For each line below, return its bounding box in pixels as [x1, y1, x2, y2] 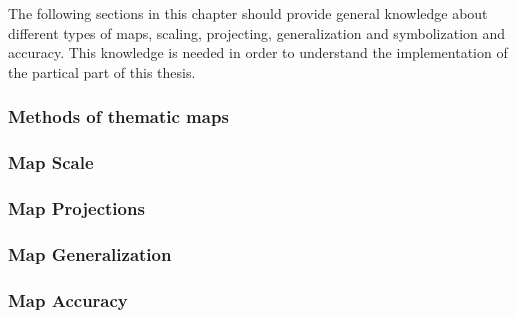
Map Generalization [8, 241, 172, 266]
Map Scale [8, 150, 94, 175]
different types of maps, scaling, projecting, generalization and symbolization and [8, 22, 506, 43]
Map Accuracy [8, 287, 128, 312]
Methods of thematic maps [8, 104, 229, 129]
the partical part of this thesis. [8, 61, 196, 82]
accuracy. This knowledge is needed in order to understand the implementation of [8, 42, 508, 63]
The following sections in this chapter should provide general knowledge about [8, 3, 488, 23]
